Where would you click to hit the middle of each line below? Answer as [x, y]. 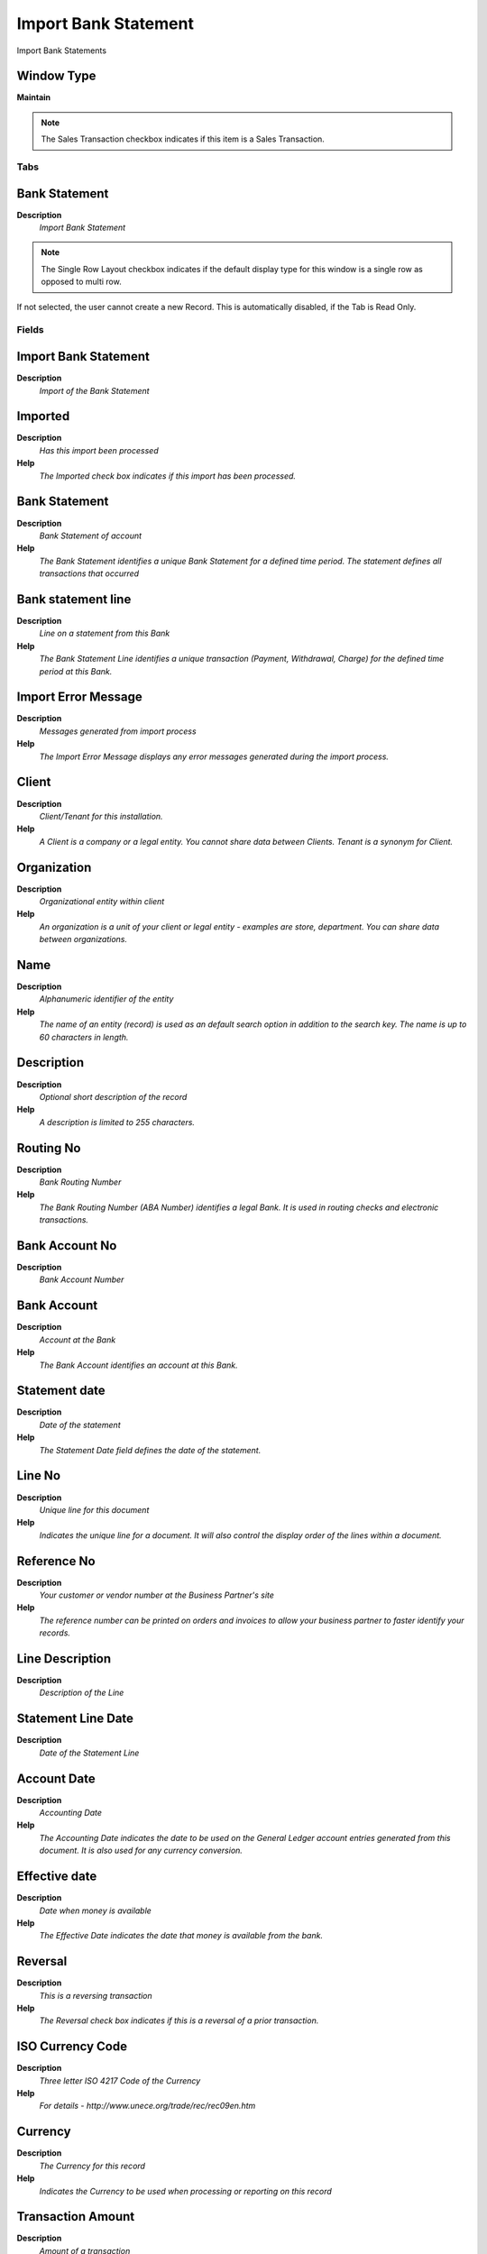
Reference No [56, 1561]
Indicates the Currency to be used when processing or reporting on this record [186, 2191]
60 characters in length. [84, 1037]
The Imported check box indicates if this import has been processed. [168, 476]
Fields [30, 330]
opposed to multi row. [81, 282]
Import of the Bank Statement [94, 390]
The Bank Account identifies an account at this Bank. [138, 1365]
